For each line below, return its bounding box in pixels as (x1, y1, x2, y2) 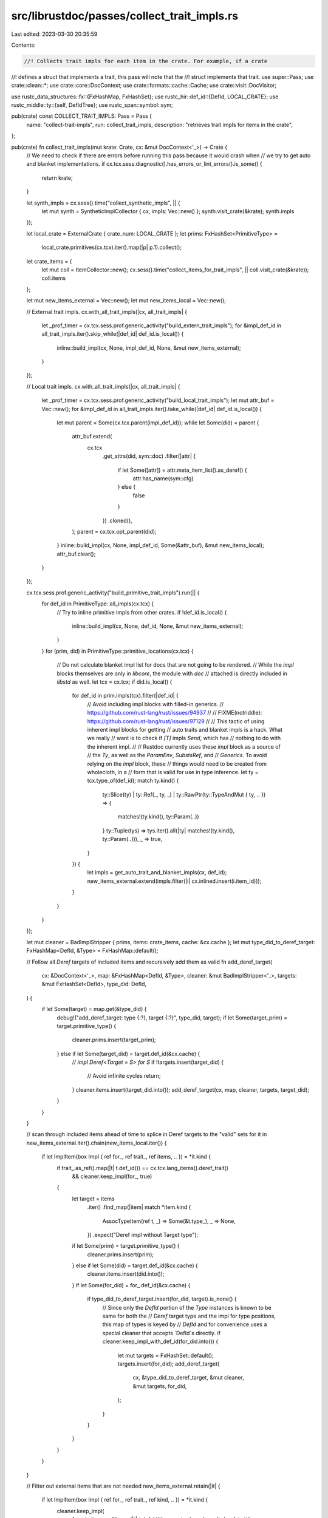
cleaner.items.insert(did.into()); (87, 1270, 165, 1278)
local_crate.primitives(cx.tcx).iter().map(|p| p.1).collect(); (41, 243, 182, 251)
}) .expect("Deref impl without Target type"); (87, 1231, 199, 1238)
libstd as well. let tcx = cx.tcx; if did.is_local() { (56, 678, 173, 686)
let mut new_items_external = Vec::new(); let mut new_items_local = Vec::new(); (26, 297, 227, 304)
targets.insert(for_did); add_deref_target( (117, 1360, 220, 1367)
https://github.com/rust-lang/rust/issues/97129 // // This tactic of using (87, 717, 265, 725)
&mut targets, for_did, (132, 1382, 187, 1390)
